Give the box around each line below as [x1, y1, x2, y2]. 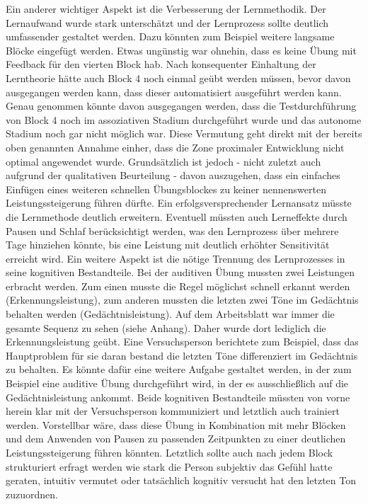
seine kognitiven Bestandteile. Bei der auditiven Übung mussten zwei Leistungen [6, 265, 355, 280]
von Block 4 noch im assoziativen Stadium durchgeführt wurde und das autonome [6, 112, 362, 127]
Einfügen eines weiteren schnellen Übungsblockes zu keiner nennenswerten [6, 181, 326, 196]
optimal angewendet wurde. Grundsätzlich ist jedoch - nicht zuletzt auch [6, 154, 321, 168]
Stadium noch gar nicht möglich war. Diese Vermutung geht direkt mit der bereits [6, 126, 362, 141]
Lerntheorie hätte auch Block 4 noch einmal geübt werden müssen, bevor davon [6, 70, 351, 85]
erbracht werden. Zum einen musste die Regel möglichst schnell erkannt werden [6, 278, 350, 293]
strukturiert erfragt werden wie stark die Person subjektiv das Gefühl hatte [6, 459, 333, 474]
